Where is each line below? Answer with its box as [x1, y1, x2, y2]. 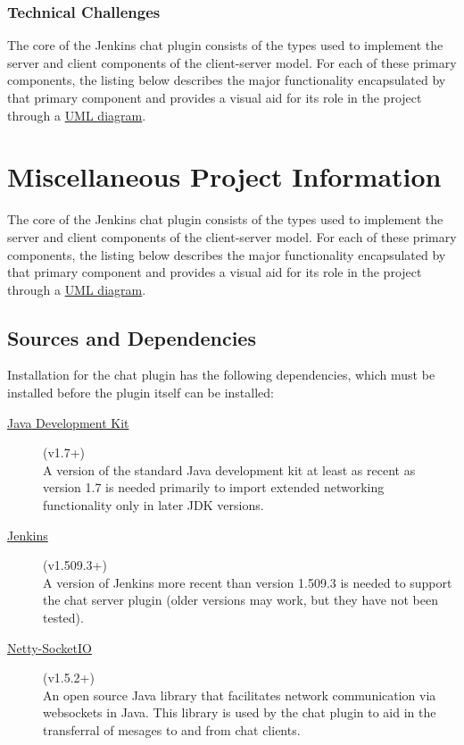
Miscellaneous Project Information [7, 158, 442, 195]
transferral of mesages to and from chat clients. [43, 720, 301, 739]
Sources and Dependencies [7, 323, 256, 351]
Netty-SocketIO [7, 638, 92, 657]
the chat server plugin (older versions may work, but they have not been [43, 590, 438, 609]
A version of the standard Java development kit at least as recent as [43, 460, 416, 479]
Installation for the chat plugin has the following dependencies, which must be [7, 365, 435, 384]
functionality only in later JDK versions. [43, 496, 264, 515]
